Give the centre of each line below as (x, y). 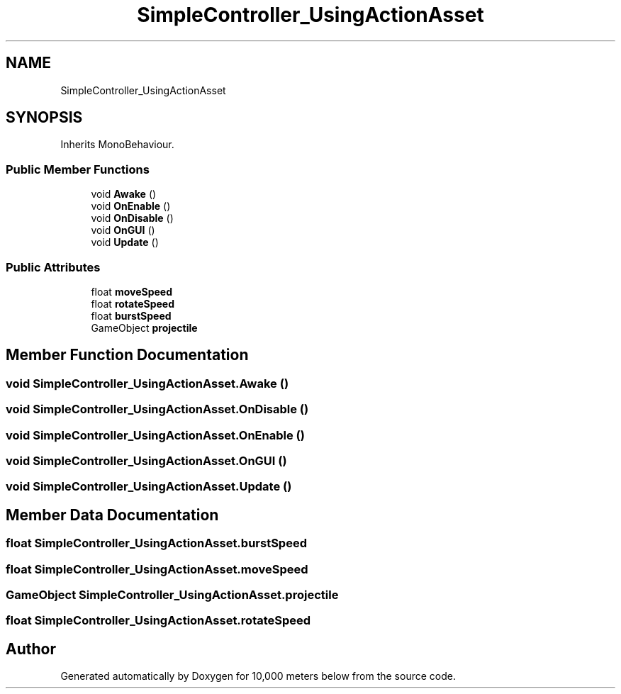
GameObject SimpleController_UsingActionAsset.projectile (172, 594)
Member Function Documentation (127, 355)
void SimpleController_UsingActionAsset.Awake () (147, 383)
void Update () (125, 242)
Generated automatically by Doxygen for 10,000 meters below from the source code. (258, 676)
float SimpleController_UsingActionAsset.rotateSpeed (158, 621)
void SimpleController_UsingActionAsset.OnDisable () (157, 409)
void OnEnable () (131, 206)
